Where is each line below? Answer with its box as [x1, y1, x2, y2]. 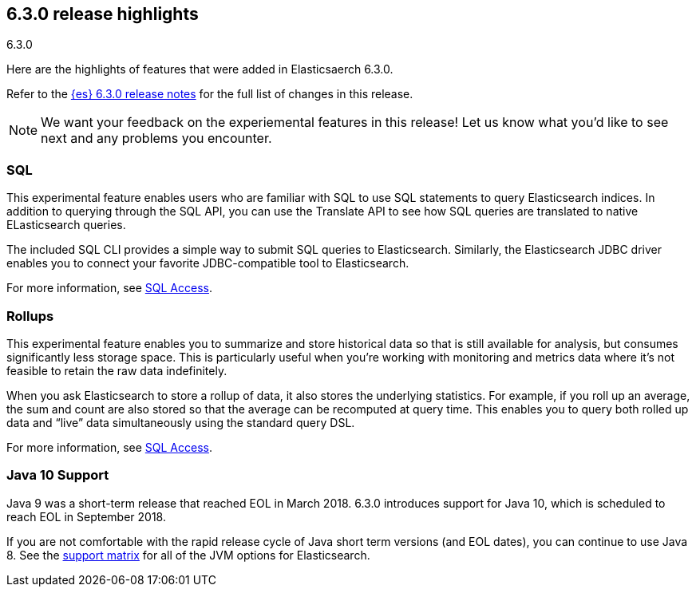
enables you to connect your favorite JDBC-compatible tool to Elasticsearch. [6, 256, 409, 271]
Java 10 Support [6, 467, 109, 484]
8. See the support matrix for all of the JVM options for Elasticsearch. [6, 548, 370, 562]
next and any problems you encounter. [41, 130, 272, 147]
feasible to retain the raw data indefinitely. [6, 363, 227, 378]
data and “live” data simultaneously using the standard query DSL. [6, 415, 355, 429]
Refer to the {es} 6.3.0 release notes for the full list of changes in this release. [6, 87, 413, 101]
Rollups [6, 307, 54, 324]
